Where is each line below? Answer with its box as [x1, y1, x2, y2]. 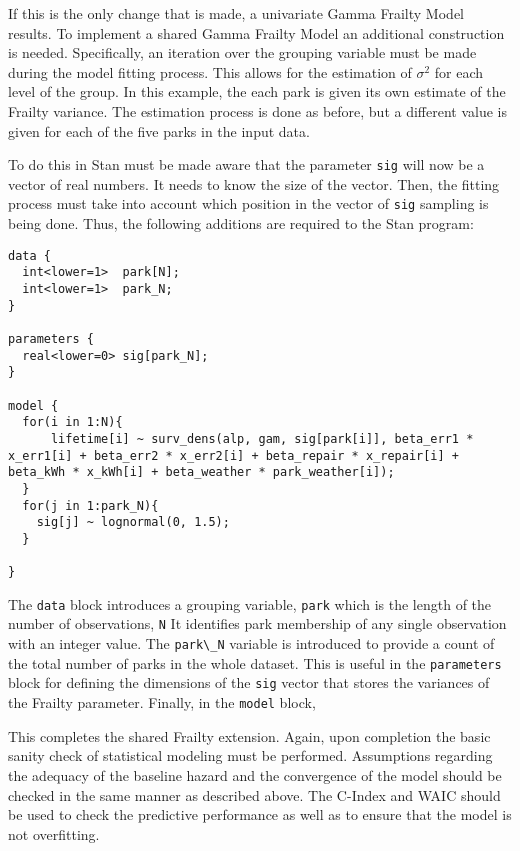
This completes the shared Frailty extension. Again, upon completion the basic [8, 725, 491, 746]
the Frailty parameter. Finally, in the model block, [8, 692, 316, 713]
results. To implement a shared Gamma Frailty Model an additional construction [8, 22, 505, 43]
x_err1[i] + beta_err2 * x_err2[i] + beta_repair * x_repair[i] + [8, 448, 460, 463]
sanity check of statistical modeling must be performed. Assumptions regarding [8, 745, 493, 766]
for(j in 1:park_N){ [22, 498, 159, 513]
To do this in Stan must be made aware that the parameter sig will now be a [8, 154, 485, 175]
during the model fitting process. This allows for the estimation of [8, 61, 412, 82]
